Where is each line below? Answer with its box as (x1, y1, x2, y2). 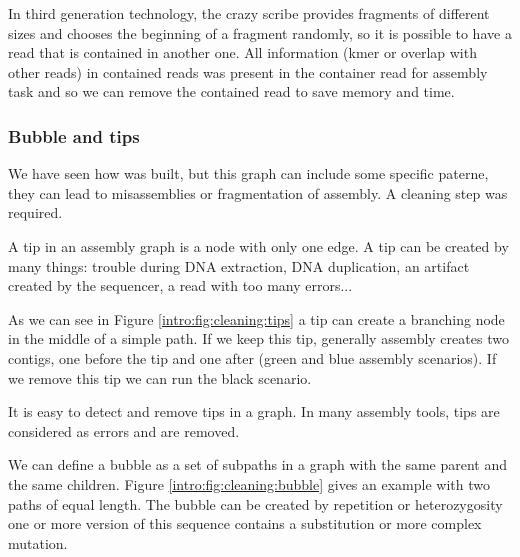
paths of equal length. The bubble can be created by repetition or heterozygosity (8, 493, 503, 514)
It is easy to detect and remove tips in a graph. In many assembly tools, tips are (8, 401, 500, 422)
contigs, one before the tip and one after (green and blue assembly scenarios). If (8, 347, 497, 368)
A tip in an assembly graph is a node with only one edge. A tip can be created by (8, 235, 509, 256)
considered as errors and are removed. (8, 420, 240, 441)
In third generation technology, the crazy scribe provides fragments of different (8, 3, 490, 23)
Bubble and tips (8, 123, 140, 148)
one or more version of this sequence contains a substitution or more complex (8, 513, 482, 534)
